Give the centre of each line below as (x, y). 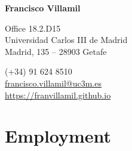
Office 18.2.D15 (33, 28)
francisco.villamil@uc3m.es (53, 83)
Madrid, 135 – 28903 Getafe (56, 51)
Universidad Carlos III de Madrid (66, 40)
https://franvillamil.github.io (58, 95)
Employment (58, 136)
